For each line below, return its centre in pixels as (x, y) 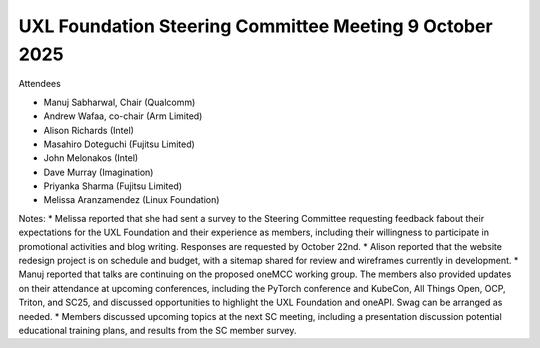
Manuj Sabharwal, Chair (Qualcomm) (119, 102)
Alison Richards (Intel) (89, 130)
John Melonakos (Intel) (91, 158)
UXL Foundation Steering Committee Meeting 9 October (256, 26)
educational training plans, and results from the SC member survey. (157, 330)
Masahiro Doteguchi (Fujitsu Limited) (119, 144)
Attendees (40, 84)
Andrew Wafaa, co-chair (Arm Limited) (123, 116)
